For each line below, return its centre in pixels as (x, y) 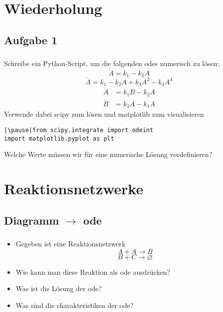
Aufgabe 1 (31, 39)
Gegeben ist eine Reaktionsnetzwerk (71, 243)
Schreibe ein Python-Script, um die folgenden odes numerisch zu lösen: (112, 63)
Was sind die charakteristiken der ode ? (74, 305)
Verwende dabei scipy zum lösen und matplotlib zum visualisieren (104, 114)
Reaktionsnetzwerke (74, 189)
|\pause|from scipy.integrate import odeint (79, 130)
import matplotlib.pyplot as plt (59, 138)
